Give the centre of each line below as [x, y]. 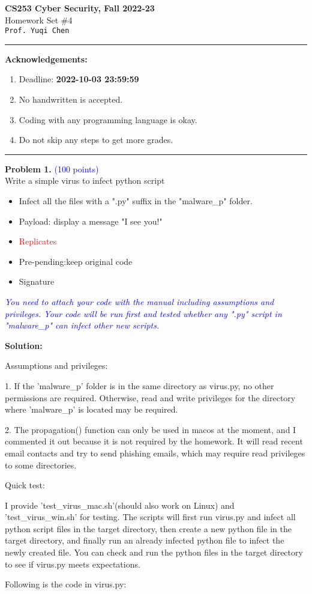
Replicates [38, 241]
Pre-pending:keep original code [76, 261]
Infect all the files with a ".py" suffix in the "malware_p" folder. [136, 201]
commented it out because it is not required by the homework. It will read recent [154, 441]
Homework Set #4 [39, 20]
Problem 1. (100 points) [52, 168]
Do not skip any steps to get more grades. [96, 140]
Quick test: [25, 485]
